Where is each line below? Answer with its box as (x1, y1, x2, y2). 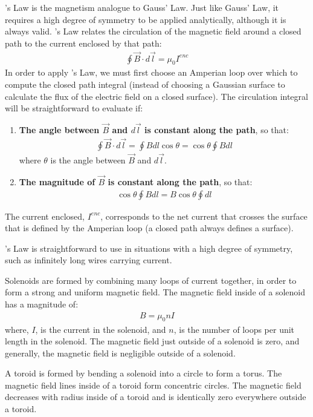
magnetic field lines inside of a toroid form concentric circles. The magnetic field (5, 378, 302, 391)
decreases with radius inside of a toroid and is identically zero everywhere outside (5, 390, 306, 403)
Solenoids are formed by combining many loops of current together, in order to (5, 274, 297, 286)
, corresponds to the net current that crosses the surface (100, 209, 308, 222)
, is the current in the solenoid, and (35, 323, 166, 335)
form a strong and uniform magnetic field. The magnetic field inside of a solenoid (5, 286, 305, 298)
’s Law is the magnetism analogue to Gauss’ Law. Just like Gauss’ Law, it (5, 1, 279, 13)
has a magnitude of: (5, 298, 79, 310)
